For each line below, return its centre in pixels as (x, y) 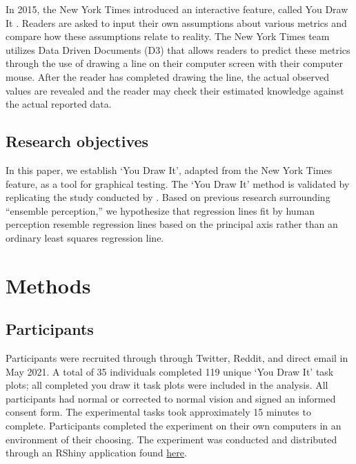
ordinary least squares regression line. (85, 237)
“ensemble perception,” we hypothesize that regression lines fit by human (160, 210)
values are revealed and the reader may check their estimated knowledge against (175, 90)
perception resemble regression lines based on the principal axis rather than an (172, 224)
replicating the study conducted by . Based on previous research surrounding (168, 197)
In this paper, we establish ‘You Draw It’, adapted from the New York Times (169, 170)
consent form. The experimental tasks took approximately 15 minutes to (158, 412)
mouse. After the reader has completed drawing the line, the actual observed (168, 76)
